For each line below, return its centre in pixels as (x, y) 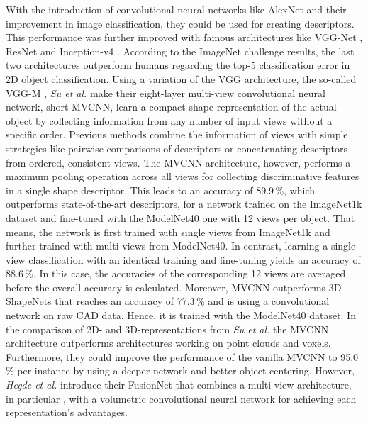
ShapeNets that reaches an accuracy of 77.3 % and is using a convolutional (168, 301)
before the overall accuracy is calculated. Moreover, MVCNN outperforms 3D (174, 287)
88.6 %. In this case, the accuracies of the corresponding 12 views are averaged (176, 273)
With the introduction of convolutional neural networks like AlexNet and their (176, 9)
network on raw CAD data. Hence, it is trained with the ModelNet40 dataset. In (181, 315)
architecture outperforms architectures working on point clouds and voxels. (168, 343)
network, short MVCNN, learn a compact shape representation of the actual (171, 107)
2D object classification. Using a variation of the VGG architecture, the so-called (181, 78)
